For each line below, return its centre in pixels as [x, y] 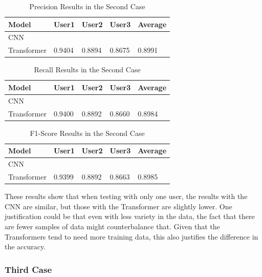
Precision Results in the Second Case [87, 6]
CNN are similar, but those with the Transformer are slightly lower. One [118, 206]
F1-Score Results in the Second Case [87, 133]
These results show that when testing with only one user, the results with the [126, 196]
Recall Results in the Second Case [87, 70]
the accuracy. [25, 246]
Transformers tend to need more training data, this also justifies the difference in [132, 236]
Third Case [28, 269]
